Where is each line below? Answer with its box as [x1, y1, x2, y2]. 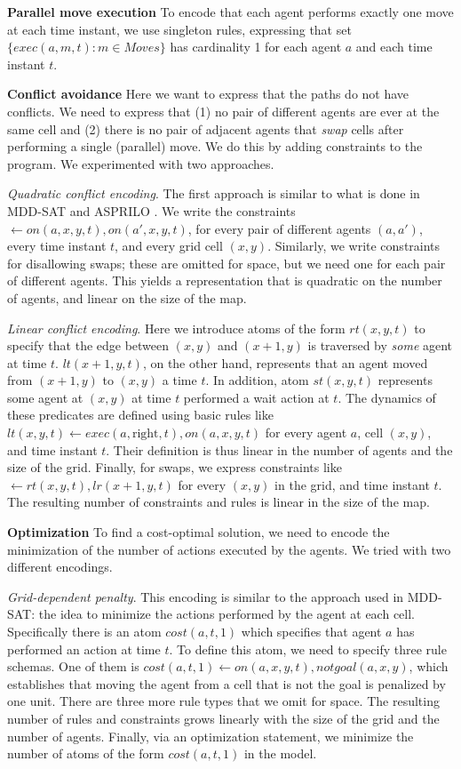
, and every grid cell [115, 236, 223, 255]
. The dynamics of [338, 388, 436, 406]
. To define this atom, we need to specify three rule [169, 639, 447, 658]
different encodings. [7, 557, 113, 576]
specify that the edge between [7, 336, 170, 355]
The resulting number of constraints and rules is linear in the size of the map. [7, 493, 430, 511]
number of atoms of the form [7, 744, 164, 763]
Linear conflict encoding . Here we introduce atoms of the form [7, 318, 346, 337]
